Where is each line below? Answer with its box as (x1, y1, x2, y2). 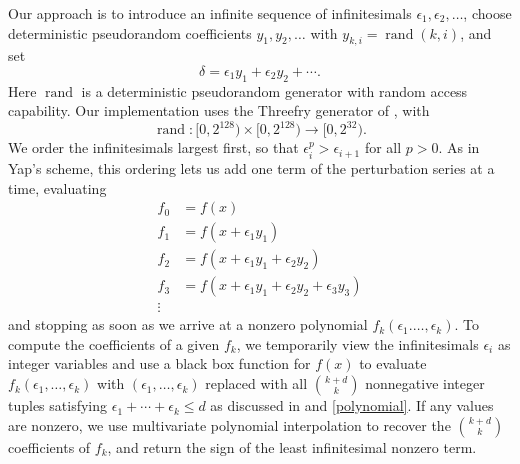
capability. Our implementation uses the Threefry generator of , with (8, 100, 430, 121)
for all (364, 137, 402, 158)
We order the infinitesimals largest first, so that (8, 137, 299, 158)
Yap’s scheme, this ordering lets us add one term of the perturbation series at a (8, 157, 495, 178)
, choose (463, 3, 512, 23)
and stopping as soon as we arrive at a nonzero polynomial (8, 314, 368, 335)
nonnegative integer (365, 373, 485, 394)
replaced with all (205, 373, 308, 394)
